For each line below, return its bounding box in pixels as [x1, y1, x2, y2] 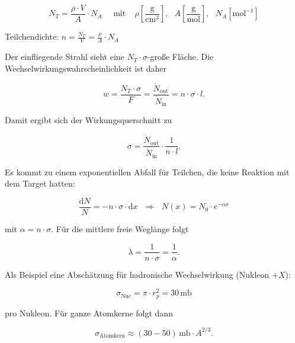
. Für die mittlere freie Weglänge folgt [51, 222, 189, 235]
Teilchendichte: [5, 30, 59, 43]
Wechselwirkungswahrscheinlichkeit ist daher [5, 62, 167, 74]
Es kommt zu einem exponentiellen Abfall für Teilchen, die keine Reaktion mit [5, 165, 290, 178]
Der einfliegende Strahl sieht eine [5, 50, 124, 63]
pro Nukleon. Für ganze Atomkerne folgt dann [5, 306, 173, 319]
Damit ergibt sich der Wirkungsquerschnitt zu [5, 114, 172, 126]
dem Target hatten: [5, 177, 75, 190]
